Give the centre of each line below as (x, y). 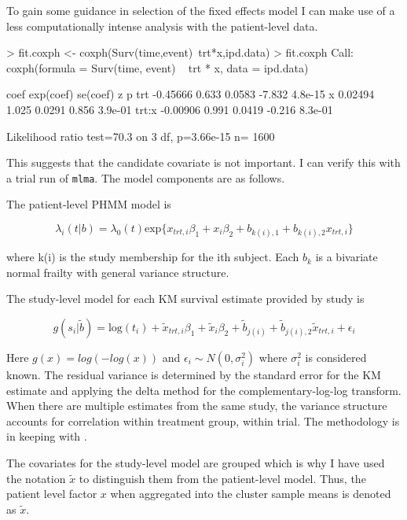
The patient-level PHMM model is (89, 204)
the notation (36, 478)
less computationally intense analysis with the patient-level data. (162, 26)
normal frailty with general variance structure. (118, 272)
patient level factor (52, 494)
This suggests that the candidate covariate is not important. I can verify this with (203, 162)
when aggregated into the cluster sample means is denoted (251, 494)
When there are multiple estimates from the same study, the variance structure (197, 406)
